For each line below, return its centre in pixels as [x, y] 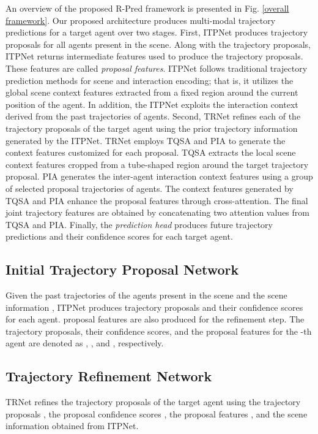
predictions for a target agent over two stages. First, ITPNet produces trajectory [157, 32]
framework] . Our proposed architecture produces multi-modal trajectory [141, 20]
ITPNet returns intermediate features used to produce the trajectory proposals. [154, 56]
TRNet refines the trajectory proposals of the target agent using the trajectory [153, 402]
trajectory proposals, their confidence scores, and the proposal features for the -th [159, 331]
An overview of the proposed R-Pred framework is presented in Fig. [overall [147, 8]
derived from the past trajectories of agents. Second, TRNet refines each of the [153, 116]
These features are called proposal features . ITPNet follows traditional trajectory [157, 68]
